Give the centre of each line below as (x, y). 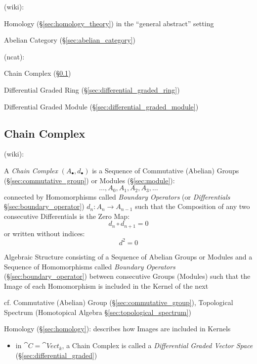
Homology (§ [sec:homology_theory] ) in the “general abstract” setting (109, 23)
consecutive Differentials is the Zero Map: (67, 216)
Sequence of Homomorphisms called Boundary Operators (90, 266)
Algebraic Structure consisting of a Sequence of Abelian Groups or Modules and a (128, 256)
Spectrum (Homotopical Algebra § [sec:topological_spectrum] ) (98, 312)
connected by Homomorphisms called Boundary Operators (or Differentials (117, 196)
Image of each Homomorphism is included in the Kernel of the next (106, 286)
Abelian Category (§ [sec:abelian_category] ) (70, 40)
